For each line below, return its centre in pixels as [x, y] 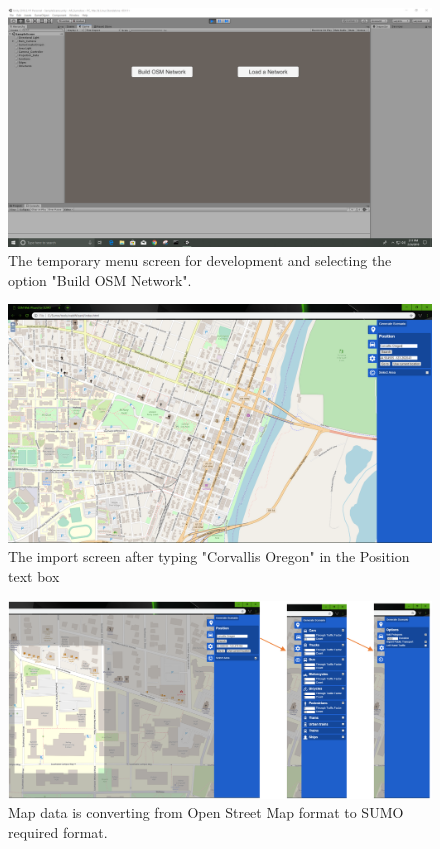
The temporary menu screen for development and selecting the [200, 260]
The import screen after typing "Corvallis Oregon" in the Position [209, 556]
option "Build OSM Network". [100, 279]
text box [34, 575]
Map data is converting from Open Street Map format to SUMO [206, 812]
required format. [58, 832]
